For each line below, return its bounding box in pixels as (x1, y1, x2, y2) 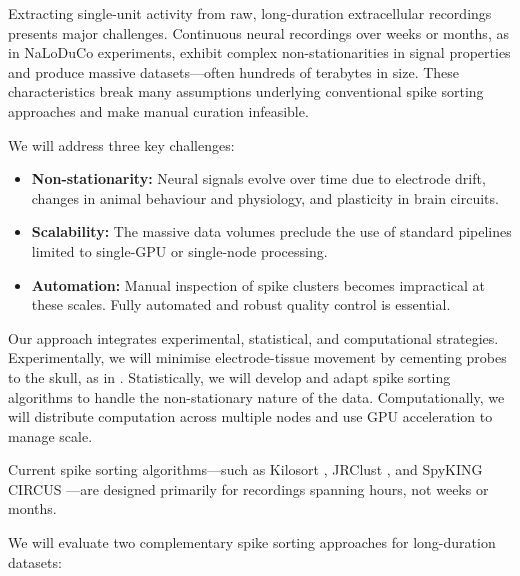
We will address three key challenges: (8, 134, 235, 155)
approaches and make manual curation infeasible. (8, 100, 309, 121)
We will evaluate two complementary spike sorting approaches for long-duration (8, 532, 496, 553)
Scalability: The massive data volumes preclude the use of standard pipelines (31, 221, 512, 242)
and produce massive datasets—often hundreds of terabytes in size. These (8, 61, 460, 82)
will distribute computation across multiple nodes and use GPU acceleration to (8, 406, 493, 427)
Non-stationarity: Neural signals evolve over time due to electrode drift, (31, 168, 486, 189)
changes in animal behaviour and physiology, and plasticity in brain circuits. (31, 187, 499, 208)
